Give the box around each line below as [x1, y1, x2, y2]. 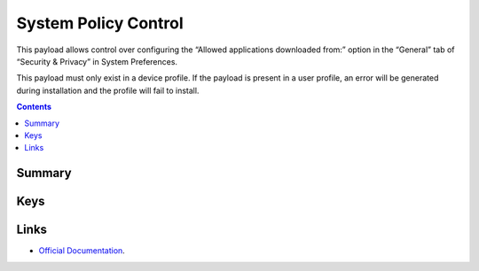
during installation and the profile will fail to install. [16, 85, 200, 96]
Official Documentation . [38, 245, 126, 256]
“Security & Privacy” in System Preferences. [16, 56, 177, 66]
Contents [16, 102, 52, 112]
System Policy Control [16, 13, 184, 33]
